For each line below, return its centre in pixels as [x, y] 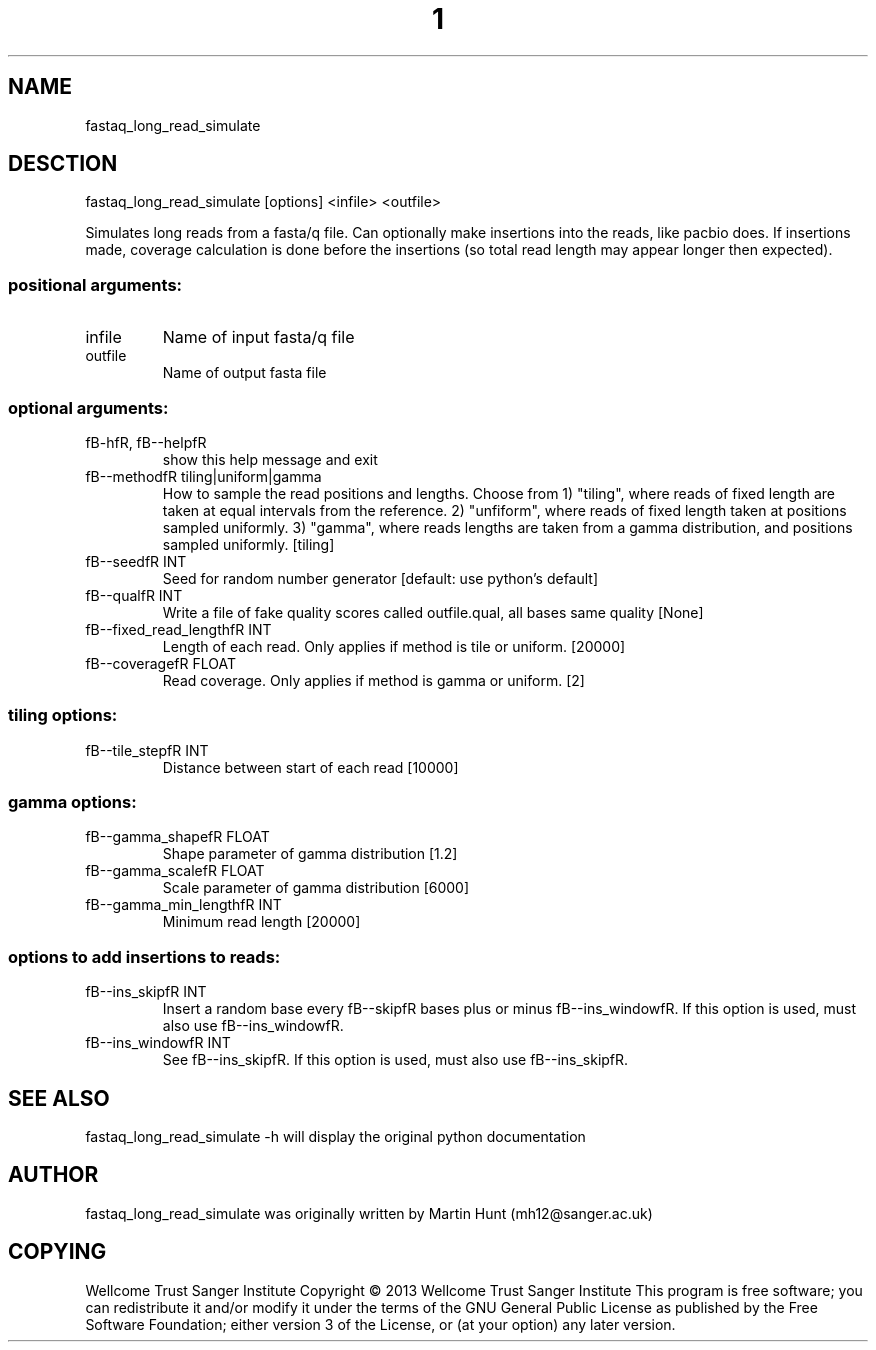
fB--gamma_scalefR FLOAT [175, 871]
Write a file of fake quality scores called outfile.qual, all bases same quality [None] [433, 612]
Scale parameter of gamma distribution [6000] [316, 888]
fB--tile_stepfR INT [147, 750]
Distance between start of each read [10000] [310, 767]
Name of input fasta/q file [258, 337]
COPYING [57, 1252]
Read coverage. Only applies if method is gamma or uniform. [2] [373, 680]
